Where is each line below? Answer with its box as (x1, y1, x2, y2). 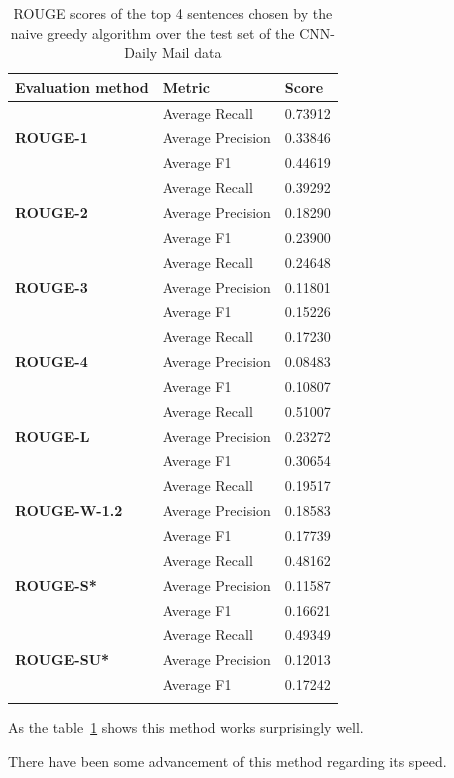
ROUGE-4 (15, 351, 88, 372)
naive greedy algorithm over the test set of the (10, 22, 295, 43)
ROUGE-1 (15, 127, 88, 148)
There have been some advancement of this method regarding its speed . (8, 750, 447, 771)
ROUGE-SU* (15, 649, 110, 670)
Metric (162, 76, 210, 97)
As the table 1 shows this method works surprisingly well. (8, 717, 364, 738)
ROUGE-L (15, 425, 90, 446)
